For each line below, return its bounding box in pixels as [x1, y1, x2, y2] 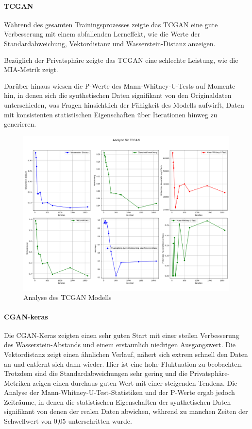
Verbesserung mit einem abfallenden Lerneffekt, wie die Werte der [4, 29, 201, 39]
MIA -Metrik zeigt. [4, 64, 58, 75]
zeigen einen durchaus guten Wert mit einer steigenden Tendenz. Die [33, 377, 237, 388]
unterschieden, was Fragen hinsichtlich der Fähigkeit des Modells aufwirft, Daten [4, 99, 244, 110]
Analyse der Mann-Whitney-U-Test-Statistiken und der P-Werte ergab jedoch [4, 387, 235, 397]
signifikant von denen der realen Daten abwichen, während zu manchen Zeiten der [4, 406, 248, 416]
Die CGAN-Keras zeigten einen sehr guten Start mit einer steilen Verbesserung [4, 330, 239, 340]
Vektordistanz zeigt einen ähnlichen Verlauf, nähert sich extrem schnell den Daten [4, 349, 248, 359]
